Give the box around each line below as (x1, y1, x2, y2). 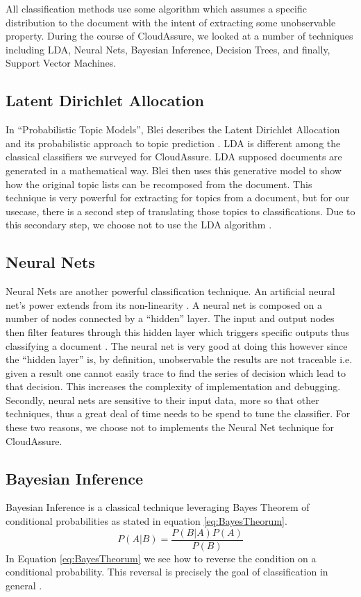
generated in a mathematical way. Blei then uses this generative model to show (6, 162, 342, 177)
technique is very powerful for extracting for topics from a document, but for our (6, 190, 350, 205)
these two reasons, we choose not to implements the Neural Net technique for (6, 420, 334, 435)
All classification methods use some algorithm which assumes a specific (6, 1, 307, 15)
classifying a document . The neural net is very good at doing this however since (6, 338, 348, 353)
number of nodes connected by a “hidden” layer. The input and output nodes (6, 311, 335, 326)
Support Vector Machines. (6, 56, 117, 70)
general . (6, 578, 42, 592)
